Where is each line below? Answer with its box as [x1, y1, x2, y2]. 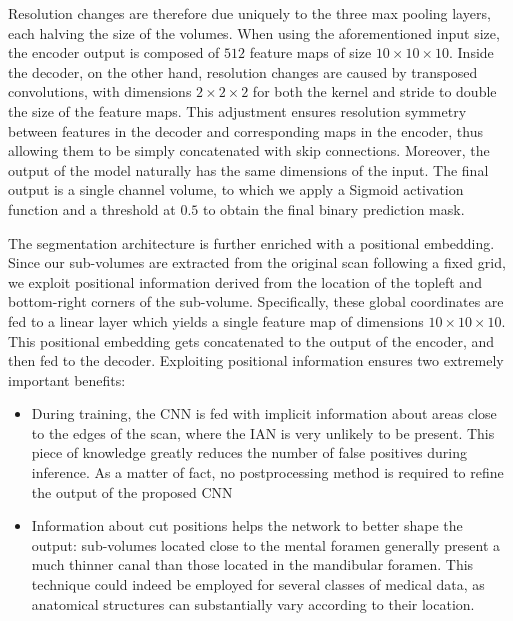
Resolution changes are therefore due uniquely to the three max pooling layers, [8, 3, 491, 23]
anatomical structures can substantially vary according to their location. [31, 593, 475, 614]
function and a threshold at [8, 198, 176, 219]
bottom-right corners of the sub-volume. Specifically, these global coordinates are [8, 291, 504, 312]
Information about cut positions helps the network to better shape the [31, 515, 463, 536]
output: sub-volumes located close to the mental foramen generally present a [31, 534, 501, 555]
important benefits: [8, 369, 126, 390]
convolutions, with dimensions [8, 81, 192, 102]
